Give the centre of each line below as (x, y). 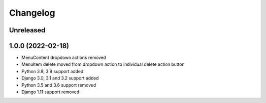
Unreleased (27, 30)
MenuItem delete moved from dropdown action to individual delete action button (103, 64)
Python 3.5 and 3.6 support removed (59, 85)
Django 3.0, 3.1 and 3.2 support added (60, 78)
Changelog (32, 13)
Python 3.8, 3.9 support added (52, 71)
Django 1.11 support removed (50, 92)
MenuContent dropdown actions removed (64, 58)
